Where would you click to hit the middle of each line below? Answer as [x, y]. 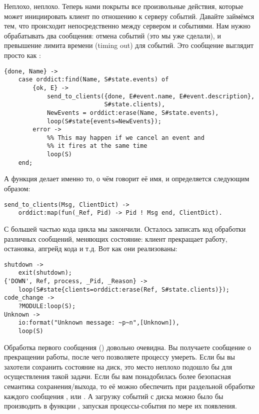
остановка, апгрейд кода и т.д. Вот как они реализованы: [91, 248]
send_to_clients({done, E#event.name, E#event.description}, [151, 96]
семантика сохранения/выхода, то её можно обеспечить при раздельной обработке [129, 386]
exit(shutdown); [45, 273]
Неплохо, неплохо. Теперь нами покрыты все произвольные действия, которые [124, 6]
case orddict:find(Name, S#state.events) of [93, 80]
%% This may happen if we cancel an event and [125, 138]
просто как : [22, 55]
